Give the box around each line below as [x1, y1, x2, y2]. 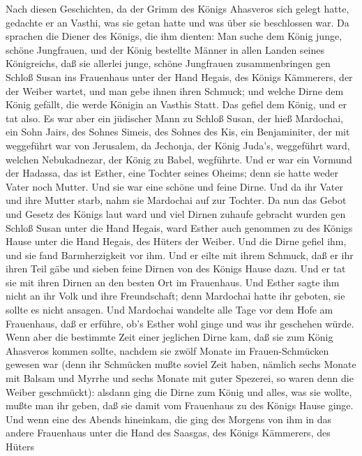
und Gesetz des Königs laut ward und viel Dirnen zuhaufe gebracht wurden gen [6, 206, 346, 221]
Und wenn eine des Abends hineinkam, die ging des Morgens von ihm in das [6, 411, 332, 426]
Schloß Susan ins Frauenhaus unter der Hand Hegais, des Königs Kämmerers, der [6, 69, 353, 84]
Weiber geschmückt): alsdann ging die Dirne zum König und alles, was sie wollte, [6, 384, 352, 399]
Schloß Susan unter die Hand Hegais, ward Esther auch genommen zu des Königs [6, 220, 353, 235]
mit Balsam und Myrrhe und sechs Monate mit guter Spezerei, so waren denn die [6, 371, 354, 385]
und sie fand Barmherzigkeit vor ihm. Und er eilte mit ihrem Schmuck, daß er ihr [6, 247, 354, 262]
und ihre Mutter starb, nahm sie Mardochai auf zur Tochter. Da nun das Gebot [6, 193, 347, 207]
